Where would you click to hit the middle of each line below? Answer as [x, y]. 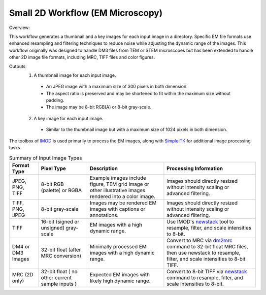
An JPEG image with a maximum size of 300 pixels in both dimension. [117, 87]
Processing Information [195, 168]
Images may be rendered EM [123, 203]
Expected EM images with [120, 274]
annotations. [104, 215]
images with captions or [117, 209]
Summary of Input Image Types [46, 158]
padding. [55, 100]
